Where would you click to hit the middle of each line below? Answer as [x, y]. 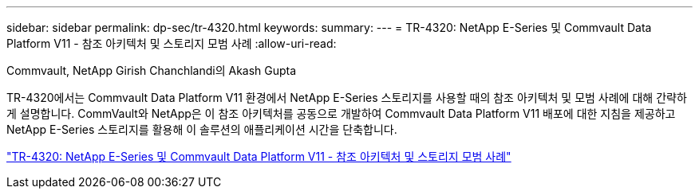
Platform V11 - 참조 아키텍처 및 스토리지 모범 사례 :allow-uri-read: [172, 43]
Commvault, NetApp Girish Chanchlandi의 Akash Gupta [152, 70]
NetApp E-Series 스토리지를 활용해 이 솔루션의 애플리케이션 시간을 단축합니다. [202, 129]
